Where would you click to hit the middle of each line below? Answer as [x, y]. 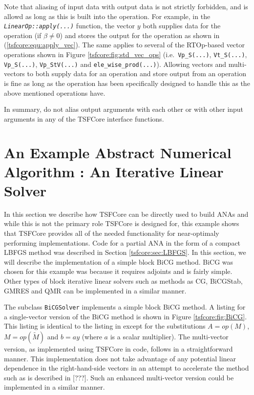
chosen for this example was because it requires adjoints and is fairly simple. [118, 271]
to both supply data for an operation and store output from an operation [137, 73]
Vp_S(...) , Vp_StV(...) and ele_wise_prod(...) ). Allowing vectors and [115, 64]
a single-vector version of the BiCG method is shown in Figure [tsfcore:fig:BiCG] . [126, 316]
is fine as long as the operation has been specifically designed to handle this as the [127, 83]
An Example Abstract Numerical [118, 152]
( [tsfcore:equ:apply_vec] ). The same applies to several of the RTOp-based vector [125, 45]
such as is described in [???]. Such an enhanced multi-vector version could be [119, 377]
